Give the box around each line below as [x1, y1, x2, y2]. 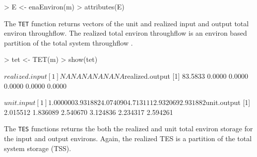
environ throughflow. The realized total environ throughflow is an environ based [4, 28, 247, 38]
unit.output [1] [205, 97, 251, 107]
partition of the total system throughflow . [4, 37, 133, 48]
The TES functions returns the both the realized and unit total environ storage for [4, 123, 253, 134]
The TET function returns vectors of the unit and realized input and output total [4, 18, 249, 28]
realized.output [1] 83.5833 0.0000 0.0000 [125, 71, 249, 81]
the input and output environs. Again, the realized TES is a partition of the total [4, 133, 252, 144]
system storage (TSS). [4, 143, 71, 153]
